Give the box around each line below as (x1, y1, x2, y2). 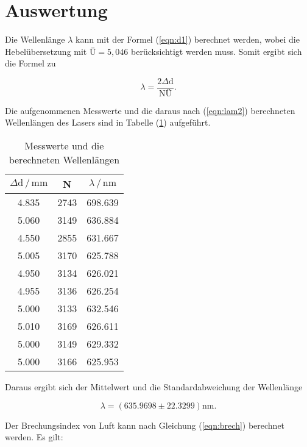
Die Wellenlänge (5, 33, 65, 46)
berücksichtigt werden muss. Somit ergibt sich (131, 45, 302, 57)
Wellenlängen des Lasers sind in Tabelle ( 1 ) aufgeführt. (5, 116, 211, 129)
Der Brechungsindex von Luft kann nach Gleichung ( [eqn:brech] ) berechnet (5, 418, 285, 431)
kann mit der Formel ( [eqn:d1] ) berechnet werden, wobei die (76, 33, 300, 46)
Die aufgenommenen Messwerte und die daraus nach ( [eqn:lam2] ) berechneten (5, 104, 295, 116)
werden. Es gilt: (5, 431, 63, 443)
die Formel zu (5, 57, 56, 70)
